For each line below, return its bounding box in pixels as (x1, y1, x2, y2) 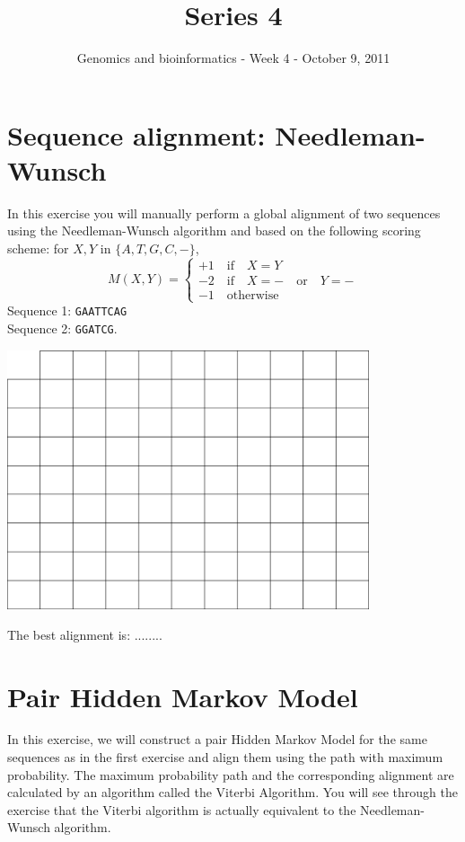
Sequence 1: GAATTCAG (7, 301, 127, 320)
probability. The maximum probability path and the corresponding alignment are (7, 765, 454, 784)
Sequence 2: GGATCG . (7, 318, 118, 337)
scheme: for (7, 239, 69, 258)
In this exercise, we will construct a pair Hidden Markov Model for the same (7, 730, 427, 749)
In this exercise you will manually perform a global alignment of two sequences (7, 203, 441, 222)
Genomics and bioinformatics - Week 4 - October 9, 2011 (76, 49, 390, 67)
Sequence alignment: (7, 116, 266, 153)
